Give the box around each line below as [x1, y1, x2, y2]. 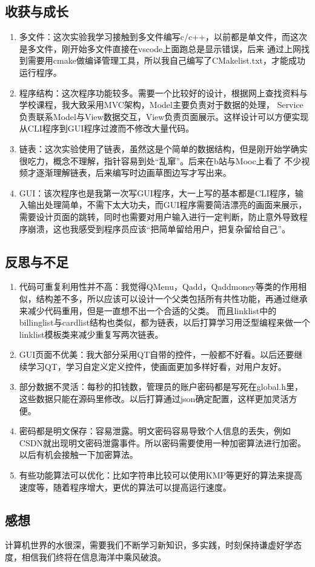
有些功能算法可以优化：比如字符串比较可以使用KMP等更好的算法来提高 [19, 469, 303, 481]
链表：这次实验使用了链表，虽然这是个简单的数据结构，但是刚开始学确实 [19, 142, 308, 155]
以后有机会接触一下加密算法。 [19, 448, 138, 461]
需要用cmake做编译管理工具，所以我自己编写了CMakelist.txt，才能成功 [27, 54, 305, 67]
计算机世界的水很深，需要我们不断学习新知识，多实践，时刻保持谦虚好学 [5, 538, 293, 551]
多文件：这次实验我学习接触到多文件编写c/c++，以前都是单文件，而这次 [19, 30, 308, 43]
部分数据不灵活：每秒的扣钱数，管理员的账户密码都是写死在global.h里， [19, 380, 303, 393]
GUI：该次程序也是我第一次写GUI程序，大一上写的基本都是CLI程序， [19, 186, 295, 199]
